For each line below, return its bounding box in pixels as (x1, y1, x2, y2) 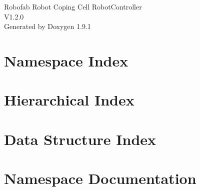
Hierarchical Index (4, 89, 134, 110)
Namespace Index (4, 50, 128, 70)
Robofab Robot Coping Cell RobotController (4, 1, 142, 11)
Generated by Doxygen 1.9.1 (4, 21, 91, 31)
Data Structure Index (4, 128, 156, 149)
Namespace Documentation (4, 168, 196, 188)
